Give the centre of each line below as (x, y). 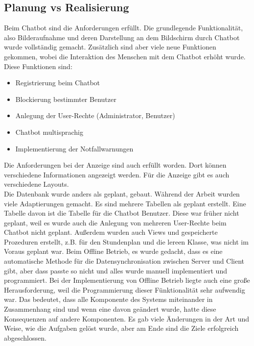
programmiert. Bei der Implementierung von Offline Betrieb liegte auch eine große (127, 280)
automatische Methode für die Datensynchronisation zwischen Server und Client (124, 261)
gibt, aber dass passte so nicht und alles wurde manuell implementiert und (115, 270)
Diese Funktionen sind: (38, 66)
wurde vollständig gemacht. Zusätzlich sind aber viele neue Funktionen (110, 47)
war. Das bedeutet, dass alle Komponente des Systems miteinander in (108, 299)
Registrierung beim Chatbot (58, 83)
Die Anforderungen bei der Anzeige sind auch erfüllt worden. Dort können (115, 165)
